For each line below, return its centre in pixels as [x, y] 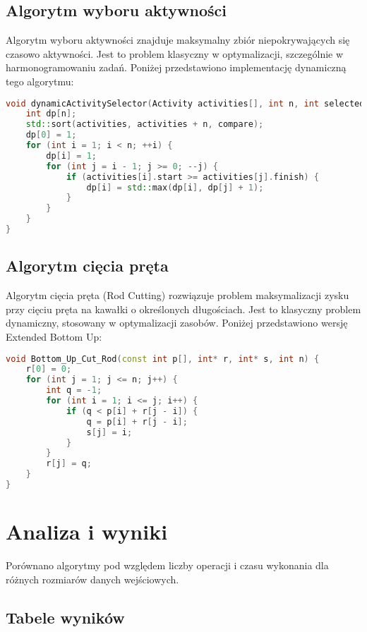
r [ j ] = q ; [69, 464]
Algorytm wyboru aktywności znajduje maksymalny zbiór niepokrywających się [178, 40]
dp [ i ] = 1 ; [71, 156]
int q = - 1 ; [74, 390]
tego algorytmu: [40, 81]
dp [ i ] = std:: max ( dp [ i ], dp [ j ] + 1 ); [175, 187]
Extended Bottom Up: [54, 336]
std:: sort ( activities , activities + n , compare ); [145, 124]
